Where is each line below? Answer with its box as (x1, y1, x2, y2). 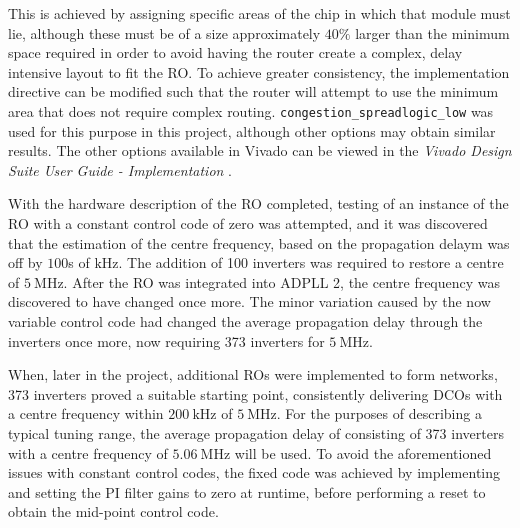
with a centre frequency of (8, 442, 168, 463)
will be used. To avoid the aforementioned (234, 442, 492, 463)
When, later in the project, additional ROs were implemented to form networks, (8, 364, 498, 385)
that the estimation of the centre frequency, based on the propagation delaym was (8, 232, 510, 253)
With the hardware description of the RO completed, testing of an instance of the (8, 193, 509, 214)
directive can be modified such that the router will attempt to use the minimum (8, 81, 499, 102)
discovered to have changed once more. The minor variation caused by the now (8, 291, 491, 312)
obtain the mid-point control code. (8, 501, 219, 522)
